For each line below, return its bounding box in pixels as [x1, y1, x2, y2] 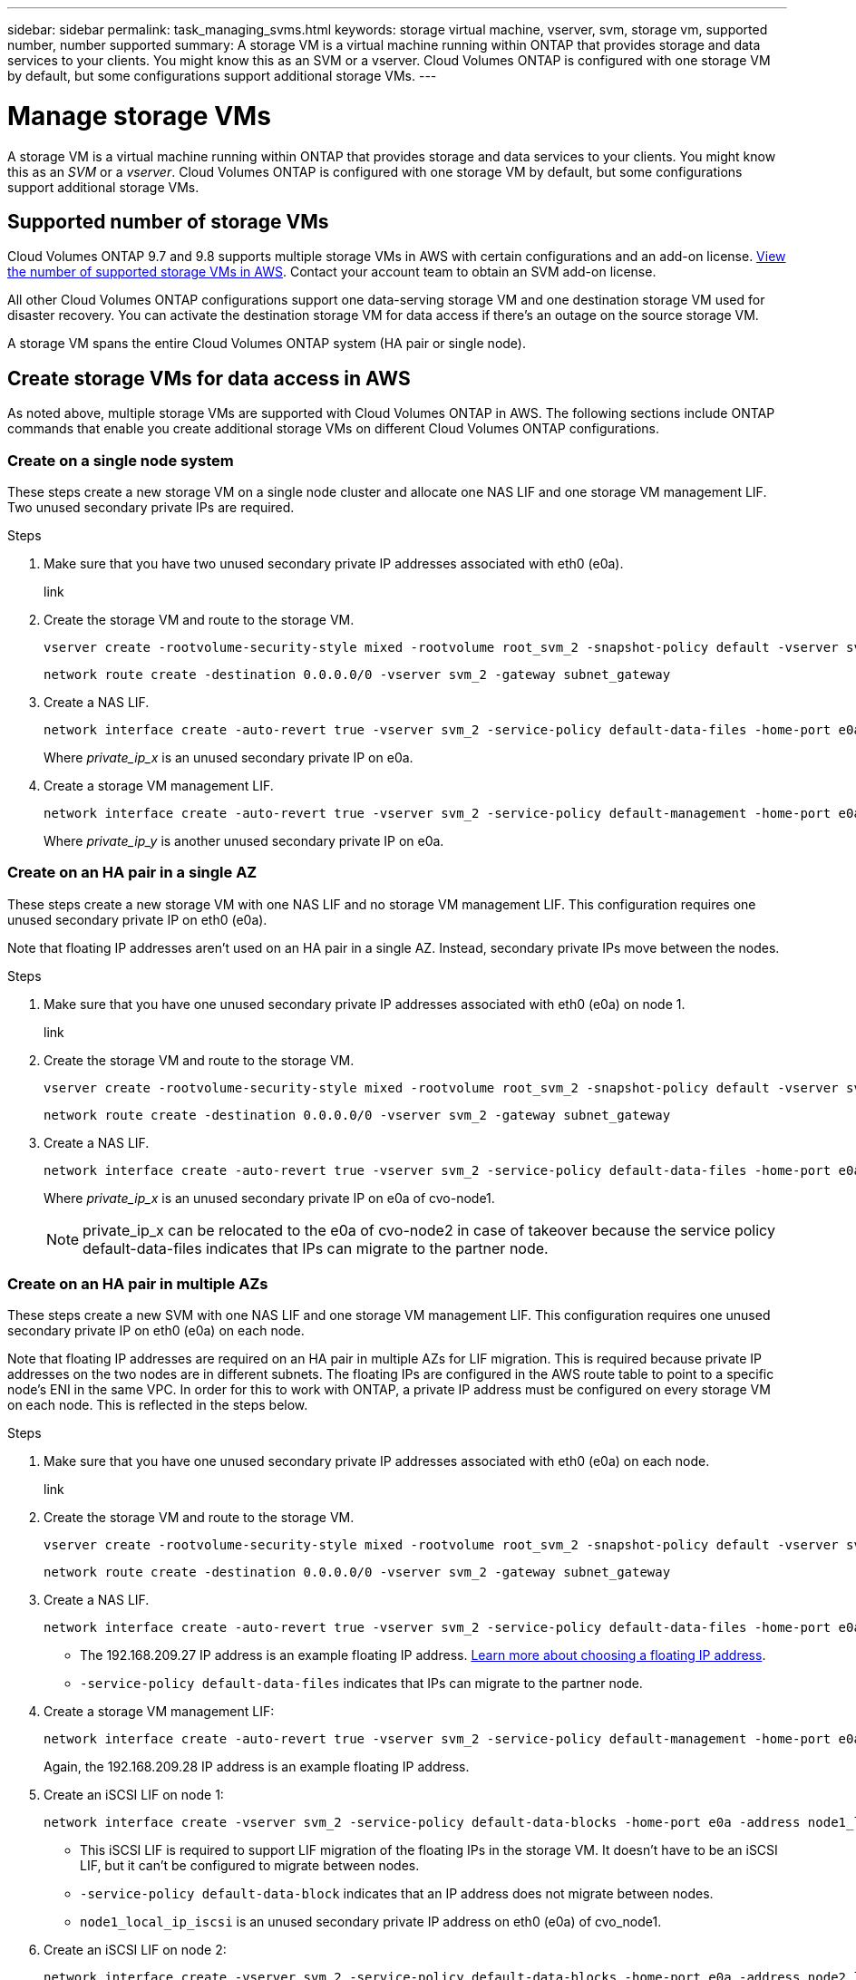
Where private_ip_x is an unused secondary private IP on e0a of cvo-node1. [44, 1189, 495, 1206]
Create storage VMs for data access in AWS [7, 366, 411, 390]
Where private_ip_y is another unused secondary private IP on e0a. [44, 832, 444, 849]
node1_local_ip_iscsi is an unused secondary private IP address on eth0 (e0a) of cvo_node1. [80, 1914, 662, 1930]
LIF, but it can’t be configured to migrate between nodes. [80, 1858, 420, 1874]
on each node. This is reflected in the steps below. [7, 1397, 308, 1413]
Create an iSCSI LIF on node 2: [44, 1942, 227, 1958]
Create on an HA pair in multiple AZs [7, 1275, 268, 1294]
